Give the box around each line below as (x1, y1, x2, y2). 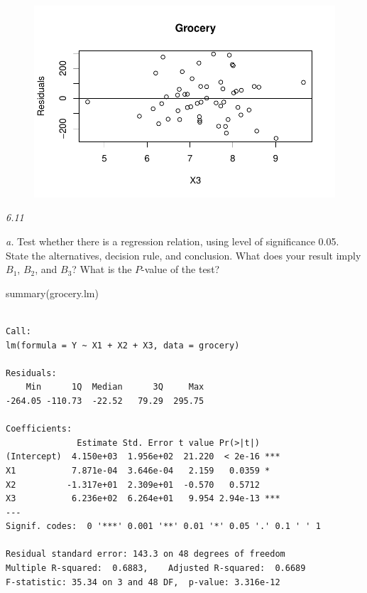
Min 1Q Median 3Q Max (26, 382, 204, 392)
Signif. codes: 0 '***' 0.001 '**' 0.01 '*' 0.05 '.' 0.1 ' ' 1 (6, 521, 321, 532)
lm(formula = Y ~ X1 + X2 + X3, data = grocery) (6, 340, 240, 351)
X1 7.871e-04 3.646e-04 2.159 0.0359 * (6, 465, 270, 476)
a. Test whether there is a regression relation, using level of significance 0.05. (6, 234, 339, 248)
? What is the (72, 262, 132, 277)
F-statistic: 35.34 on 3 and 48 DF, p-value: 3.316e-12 (6, 577, 280, 587)
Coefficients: (6, 424, 72, 434)
